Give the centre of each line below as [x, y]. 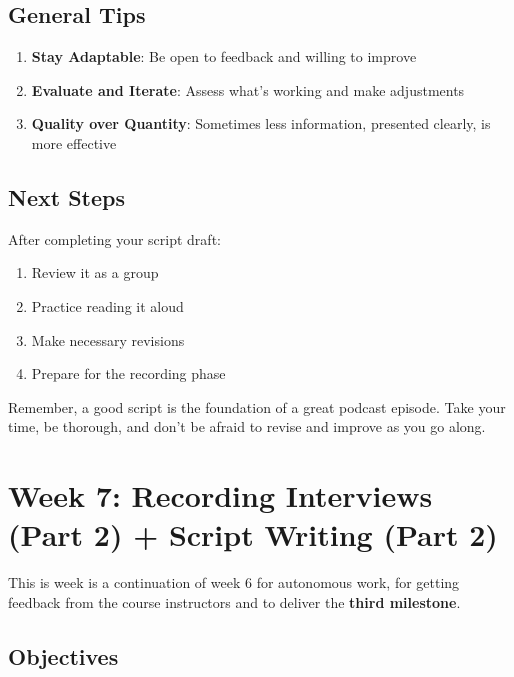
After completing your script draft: [114, 238]
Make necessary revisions [108, 339]
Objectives [63, 655]
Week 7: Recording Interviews [220, 495]
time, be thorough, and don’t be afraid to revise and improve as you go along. [247, 426]
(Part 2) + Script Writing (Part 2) [253, 534]
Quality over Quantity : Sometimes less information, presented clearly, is [261, 123]
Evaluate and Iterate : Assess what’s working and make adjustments [248, 89]
